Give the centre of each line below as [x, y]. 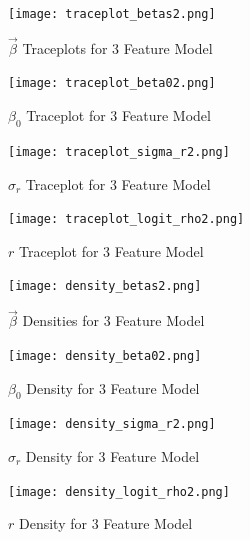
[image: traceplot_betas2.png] [112, 14]
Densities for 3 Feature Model [113, 320]
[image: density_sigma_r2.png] [112, 424]
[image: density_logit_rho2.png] [119, 491]
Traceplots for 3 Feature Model [117, 47]
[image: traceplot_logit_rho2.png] [126, 219]
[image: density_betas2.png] [105, 286]
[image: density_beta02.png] [105, 355]
